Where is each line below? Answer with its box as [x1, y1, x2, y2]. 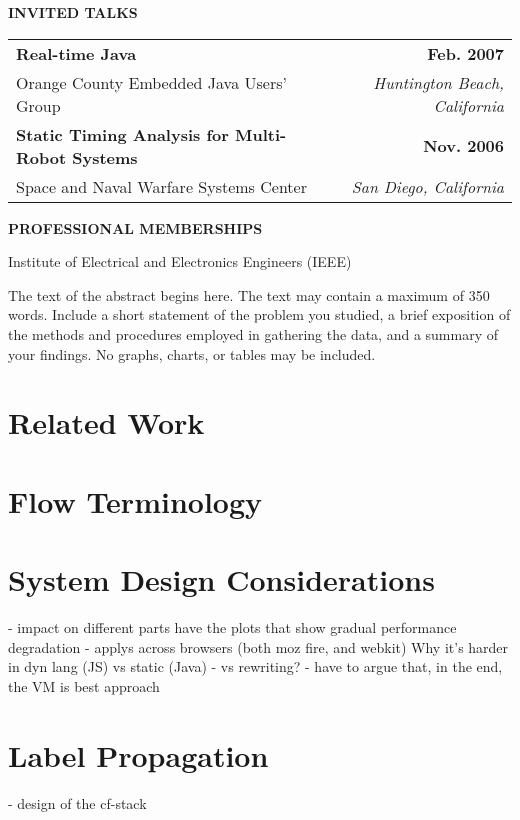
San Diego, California [351, 174, 504, 198]
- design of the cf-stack [8, 792, 147, 813]
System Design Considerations [8, 559, 435, 600]
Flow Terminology [8, 480, 263, 521]
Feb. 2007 [427, 41, 504, 65]
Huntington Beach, [373, 70, 504, 94]
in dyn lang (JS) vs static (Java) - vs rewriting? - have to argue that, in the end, [8, 656, 503, 677]
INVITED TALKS [8, 2, 138, 22]
